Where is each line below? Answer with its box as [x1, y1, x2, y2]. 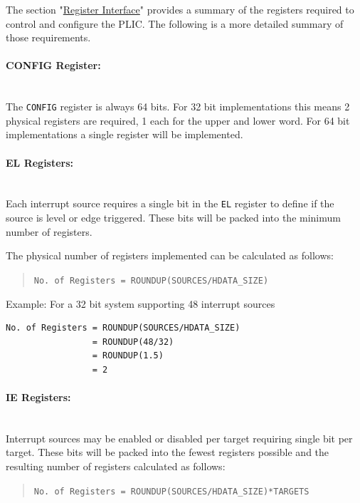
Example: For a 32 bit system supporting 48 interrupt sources [6, 296, 275, 311]
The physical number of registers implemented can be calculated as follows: [6, 248, 334, 263]
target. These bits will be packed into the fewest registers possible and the [6, 445, 329, 460]
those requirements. [6, 30, 91, 45]
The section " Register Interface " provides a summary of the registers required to [6, 2, 354, 16]
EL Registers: [6, 155, 74, 170]
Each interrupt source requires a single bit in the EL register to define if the [6, 196, 334, 211]
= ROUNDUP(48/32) [92, 336, 174, 347]
